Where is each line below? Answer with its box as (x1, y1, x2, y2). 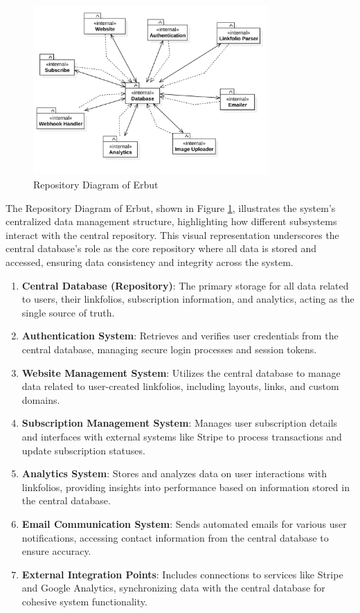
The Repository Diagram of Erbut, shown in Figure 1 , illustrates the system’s (6, 200, 336, 215)
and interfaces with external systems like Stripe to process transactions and (21, 429, 342, 443)
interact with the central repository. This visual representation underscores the (6, 227, 339, 242)
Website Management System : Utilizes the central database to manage (21, 365, 341, 380)
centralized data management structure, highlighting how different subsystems (6, 214, 337, 229)
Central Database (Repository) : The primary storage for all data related (21, 278, 349, 292)
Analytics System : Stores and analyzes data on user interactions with (21, 466, 327, 481)
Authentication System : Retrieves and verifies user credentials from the (21, 328, 339, 343)
